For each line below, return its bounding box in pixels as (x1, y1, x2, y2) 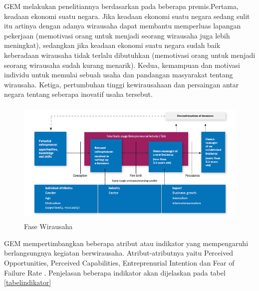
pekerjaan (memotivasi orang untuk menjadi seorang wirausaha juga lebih (4, 30, 230, 40)
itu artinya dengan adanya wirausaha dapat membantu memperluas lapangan (4, 20, 241, 31)
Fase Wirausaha (24, 221, 73, 232)
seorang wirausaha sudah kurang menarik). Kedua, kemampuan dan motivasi (4, 59, 241, 70)
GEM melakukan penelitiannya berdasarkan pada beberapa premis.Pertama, (4, 1, 239, 11)
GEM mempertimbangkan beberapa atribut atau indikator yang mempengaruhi (4, 238, 249, 248)
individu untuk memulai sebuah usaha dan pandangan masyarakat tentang (4, 69, 233, 80)
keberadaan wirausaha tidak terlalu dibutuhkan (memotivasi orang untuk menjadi (4, 49, 256, 60)
